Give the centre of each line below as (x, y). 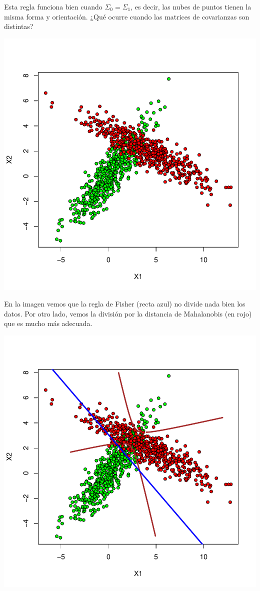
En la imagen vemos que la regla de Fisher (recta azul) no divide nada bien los (125, 304)
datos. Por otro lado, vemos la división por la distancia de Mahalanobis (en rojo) (128, 313)
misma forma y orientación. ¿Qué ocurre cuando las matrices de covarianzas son (127, 16)
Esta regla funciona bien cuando (53, 6)
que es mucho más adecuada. (48, 323)
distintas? (19, 26)
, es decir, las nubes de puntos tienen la (191, 6)
